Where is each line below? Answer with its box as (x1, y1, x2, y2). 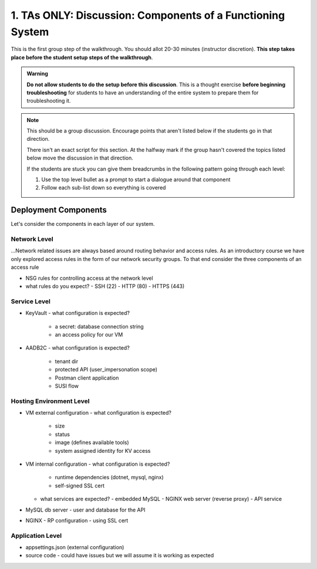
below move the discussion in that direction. (26, 154, 133, 161)
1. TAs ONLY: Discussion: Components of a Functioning (11, 9, 285, 22)
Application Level (11, 531, 62, 540)
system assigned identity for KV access (55, 447, 151, 454)
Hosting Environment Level (11, 397, 90, 405)
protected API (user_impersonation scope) (55, 366, 158, 373)
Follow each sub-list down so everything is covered (41, 184, 166, 191)
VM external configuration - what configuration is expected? (25, 409, 171, 416)
